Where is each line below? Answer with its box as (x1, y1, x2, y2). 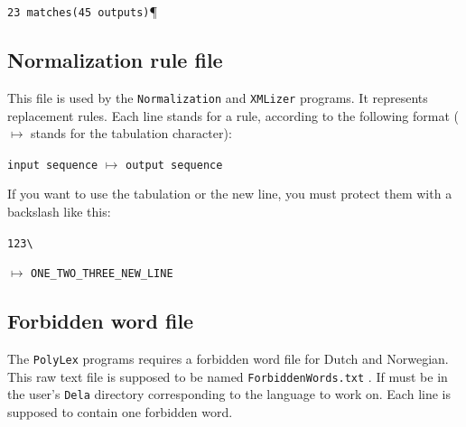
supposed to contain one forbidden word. (7, 403, 233, 422)
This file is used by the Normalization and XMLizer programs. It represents (7, 88, 428, 107)
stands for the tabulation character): (31, 124, 232, 143)
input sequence (7, 158, 98, 172)
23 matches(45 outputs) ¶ (7, 2, 158, 20)
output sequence (126, 158, 223, 172)
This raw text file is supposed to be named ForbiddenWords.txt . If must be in (7, 367, 448, 385)
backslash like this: (7, 201, 111, 220)
